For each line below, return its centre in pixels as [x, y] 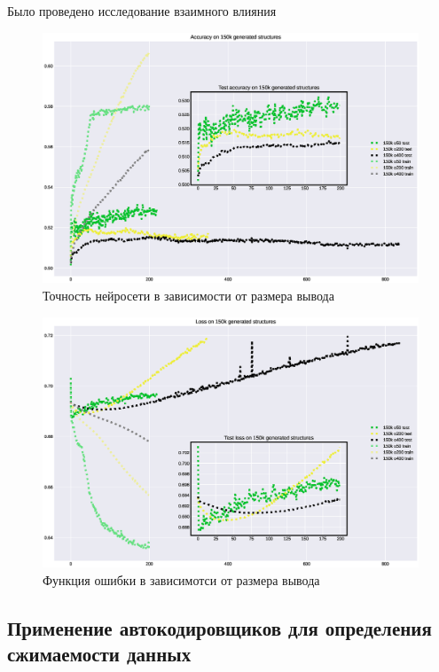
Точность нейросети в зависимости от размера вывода [188, 295]
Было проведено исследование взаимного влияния [142, 11]
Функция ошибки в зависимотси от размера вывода [181, 579]
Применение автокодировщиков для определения [219, 627]
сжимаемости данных [99, 654]
